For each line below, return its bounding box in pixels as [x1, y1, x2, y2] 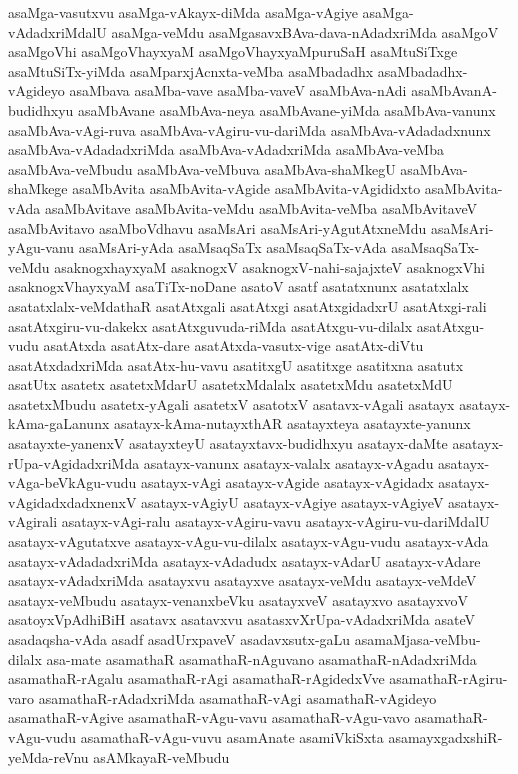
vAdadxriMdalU [8, 21, 107, 42]
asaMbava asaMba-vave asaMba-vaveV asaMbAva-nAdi [69, 80, 407, 101]
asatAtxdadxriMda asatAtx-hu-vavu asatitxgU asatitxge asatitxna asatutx [8, 354, 464, 375]
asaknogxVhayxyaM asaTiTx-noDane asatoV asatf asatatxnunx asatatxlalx [8, 276, 469, 297]
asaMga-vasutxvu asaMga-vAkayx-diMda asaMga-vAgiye [8, 2, 358, 22]
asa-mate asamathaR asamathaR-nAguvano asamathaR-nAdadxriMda [46, 648, 477, 669]
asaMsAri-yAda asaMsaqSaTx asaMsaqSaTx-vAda [78, 237, 387, 258]
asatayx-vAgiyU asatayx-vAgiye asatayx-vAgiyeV [141, 491, 444, 512]
